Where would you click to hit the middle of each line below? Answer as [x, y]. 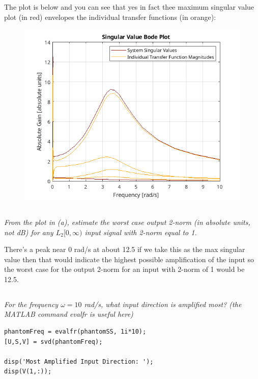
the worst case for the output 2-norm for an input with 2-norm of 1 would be [124, 269]
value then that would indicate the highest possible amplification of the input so [129, 259]
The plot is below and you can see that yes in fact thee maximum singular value [129, 7]
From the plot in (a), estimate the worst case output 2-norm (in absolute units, [127, 222]
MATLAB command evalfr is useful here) [69, 314]
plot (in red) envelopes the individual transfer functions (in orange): [110, 17]
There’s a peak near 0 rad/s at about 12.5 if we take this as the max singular [125, 249]
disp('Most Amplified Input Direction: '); [79, 361]
